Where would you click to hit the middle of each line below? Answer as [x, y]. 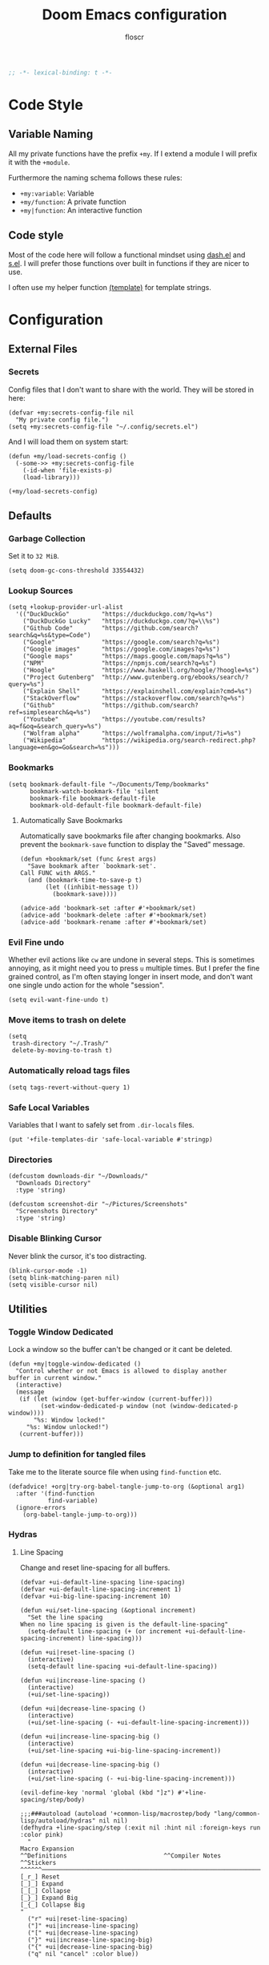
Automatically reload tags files [69, 1071]
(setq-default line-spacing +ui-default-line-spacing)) [122, 1666]
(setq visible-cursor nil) [53, 1285]
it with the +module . [39, 162]
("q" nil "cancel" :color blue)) [83, 1954]
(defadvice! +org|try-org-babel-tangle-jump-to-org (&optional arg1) [127, 1487]
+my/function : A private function [73, 201]
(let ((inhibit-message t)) [92, 887]
